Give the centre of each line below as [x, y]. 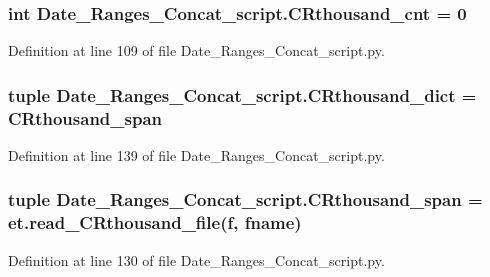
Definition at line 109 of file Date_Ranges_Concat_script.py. [196, 50]
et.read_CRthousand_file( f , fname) [155, 222]
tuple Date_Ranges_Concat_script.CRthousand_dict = [242, 94]
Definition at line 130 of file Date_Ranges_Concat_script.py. [196, 259]
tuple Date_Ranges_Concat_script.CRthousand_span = [245, 199]
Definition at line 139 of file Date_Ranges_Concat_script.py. [196, 154]
